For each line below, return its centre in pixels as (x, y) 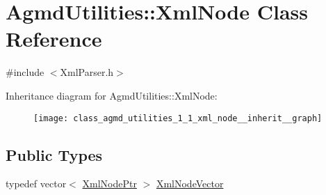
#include (25, 72)
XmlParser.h (87, 72)
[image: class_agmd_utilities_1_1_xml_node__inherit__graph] (178, 118)
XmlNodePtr (109, 184)
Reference (54, 39)
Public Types (54, 154)
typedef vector (36, 184)
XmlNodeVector (190, 184)
